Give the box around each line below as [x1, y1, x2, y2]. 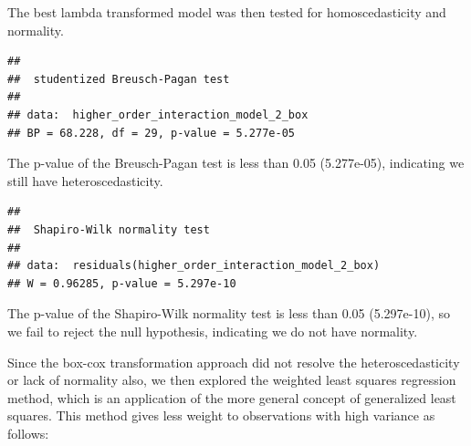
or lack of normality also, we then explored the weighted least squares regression [7, 370, 456, 389]
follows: [7, 423, 49, 442]
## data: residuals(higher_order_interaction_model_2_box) [7, 259, 381, 273]
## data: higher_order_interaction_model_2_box [7, 108, 309, 121]
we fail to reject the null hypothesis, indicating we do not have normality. [7, 321, 418, 340]
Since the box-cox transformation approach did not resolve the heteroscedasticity [7, 352, 460, 371]
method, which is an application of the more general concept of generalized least [7, 388, 456, 407]
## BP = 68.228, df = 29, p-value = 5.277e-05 [7, 126, 295, 140]
